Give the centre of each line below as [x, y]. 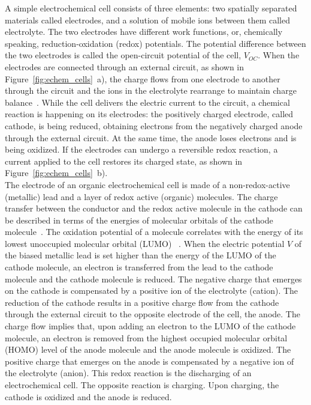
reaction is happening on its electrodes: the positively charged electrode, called [149, 114]
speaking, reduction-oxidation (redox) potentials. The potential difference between [155, 43]
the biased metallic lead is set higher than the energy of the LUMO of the [141, 255]
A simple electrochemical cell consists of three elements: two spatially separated [151, 8]
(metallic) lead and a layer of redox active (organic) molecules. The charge [141, 196]
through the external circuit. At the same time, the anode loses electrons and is [151, 137]
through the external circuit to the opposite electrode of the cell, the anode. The [153, 314]
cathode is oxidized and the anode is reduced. [88, 396]
